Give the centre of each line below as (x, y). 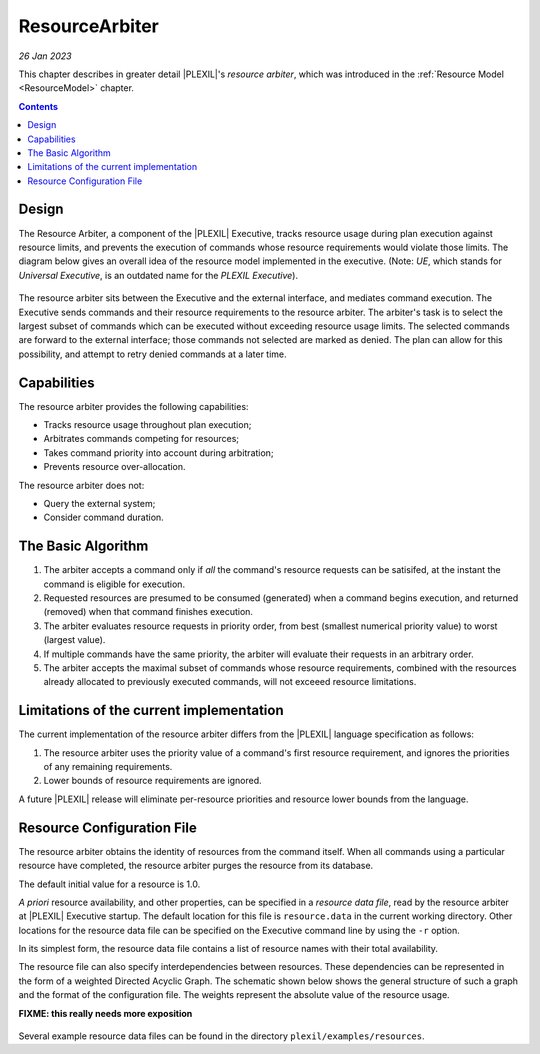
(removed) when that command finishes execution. (148, 612)
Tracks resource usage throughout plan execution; (147, 424)
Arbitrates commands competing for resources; (141, 439)
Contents (38, 106)
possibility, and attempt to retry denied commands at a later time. (152, 354)
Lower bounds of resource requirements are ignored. (152, 781)
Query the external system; (99, 503)
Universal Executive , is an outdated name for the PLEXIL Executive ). (158, 275)
